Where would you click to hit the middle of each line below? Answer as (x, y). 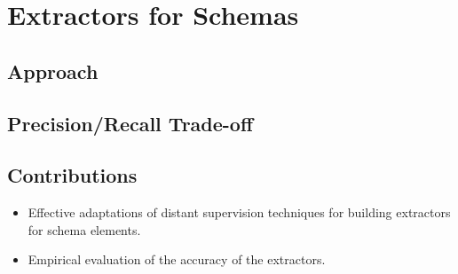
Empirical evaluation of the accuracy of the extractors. (177, 259)
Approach (53, 70)
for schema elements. (84, 229)
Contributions (72, 175)
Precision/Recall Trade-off (130, 123)
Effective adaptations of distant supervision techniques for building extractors (239, 212)
